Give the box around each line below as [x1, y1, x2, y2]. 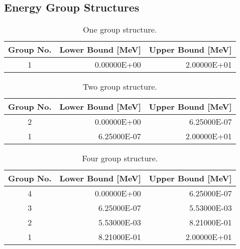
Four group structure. [82, 152, 158, 164]
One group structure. [83, 24, 157, 36]
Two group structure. [82, 81, 157, 93]
